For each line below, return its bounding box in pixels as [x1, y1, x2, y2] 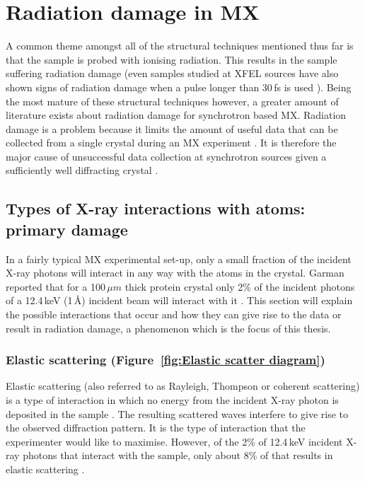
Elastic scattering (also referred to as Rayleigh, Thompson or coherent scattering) [6, 378, 360, 393]
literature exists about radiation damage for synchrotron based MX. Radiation [6, 108, 347, 122]
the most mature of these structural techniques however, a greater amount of [6, 93, 339, 108]
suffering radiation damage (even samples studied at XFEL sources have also [6, 66, 339, 81]
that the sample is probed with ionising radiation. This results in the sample [6, 52, 337, 66]
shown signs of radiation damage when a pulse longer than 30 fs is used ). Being [6, 79, 352, 94]
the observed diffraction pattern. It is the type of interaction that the [6, 420, 306, 435]
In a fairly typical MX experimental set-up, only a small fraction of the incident [6, 251, 352, 266]
